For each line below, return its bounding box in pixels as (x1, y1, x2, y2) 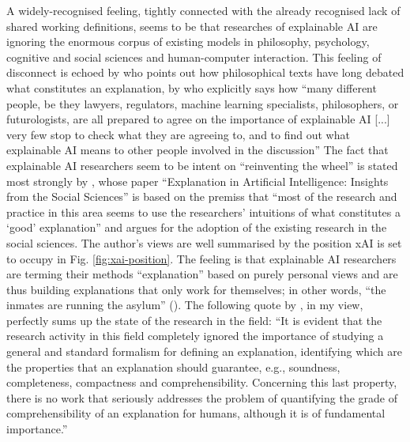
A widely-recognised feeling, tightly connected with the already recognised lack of (6, 2, 401, 18)
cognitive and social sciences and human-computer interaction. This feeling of (6, 48, 382, 65)
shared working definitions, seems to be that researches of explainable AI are (6, 17, 378, 34)
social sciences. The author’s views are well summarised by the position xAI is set (6, 234, 402, 251)
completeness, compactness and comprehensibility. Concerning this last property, (6, 374, 397, 391)
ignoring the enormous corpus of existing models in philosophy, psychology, (6, 33, 370, 50)
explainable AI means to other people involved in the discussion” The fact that (6, 142, 389, 158)
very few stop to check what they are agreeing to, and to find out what (6, 126, 350, 142)
